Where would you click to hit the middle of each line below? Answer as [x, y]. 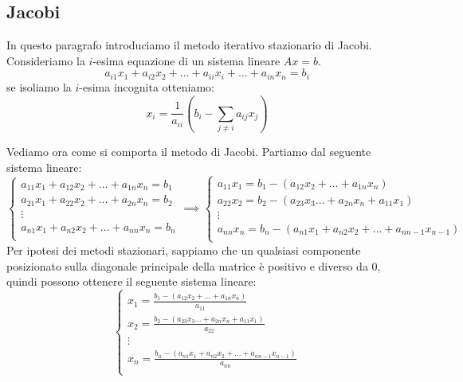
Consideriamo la [46, 60]
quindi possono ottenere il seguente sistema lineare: [131, 281]
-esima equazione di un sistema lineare [186, 60]
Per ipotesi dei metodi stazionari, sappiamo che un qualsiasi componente [184, 249]
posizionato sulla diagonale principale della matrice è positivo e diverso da [187, 265]
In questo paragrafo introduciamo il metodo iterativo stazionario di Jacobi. [189, 45]
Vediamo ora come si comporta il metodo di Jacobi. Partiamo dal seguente [189, 152]
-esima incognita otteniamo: [147, 86]
